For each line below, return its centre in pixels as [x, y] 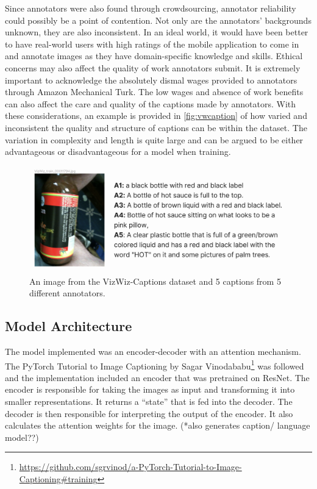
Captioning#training [58, 479]
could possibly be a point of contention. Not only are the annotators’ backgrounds [158, 20]
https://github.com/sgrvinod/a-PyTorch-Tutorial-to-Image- [130, 467]
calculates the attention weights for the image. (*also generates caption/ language [158, 425]
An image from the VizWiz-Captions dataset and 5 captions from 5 [155, 281]
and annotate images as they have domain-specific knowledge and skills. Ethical [154, 56]
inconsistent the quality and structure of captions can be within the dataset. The [156, 127]
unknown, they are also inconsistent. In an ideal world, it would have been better [157, 32]
